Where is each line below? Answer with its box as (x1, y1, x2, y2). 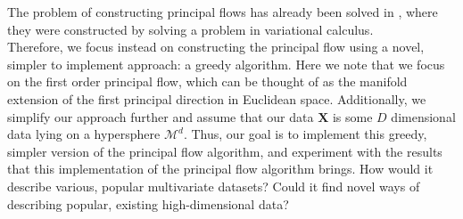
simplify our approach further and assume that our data (7, 107, 314, 126)
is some (332, 107, 373, 126)
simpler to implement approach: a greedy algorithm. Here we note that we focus (7, 54, 445, 73)
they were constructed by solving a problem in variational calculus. (7, 20, 374, 38)
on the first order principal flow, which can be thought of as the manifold (7, 72, 408, 91)
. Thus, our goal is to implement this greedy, (183, 125, 427, 143)
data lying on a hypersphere (7, 125, 161, 143)
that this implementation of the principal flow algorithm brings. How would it (7, 159, 434, 178)
